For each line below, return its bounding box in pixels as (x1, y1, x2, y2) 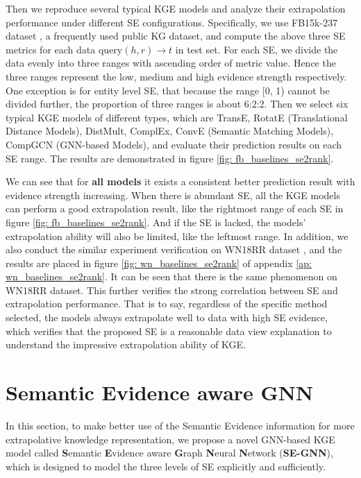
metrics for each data (6, 42, 96, 56)
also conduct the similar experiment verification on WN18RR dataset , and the (6, 242, 342, 257)
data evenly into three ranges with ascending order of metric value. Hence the (6, 56, 336, 70)
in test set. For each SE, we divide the (175, 42, 338, 56)
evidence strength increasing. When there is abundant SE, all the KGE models (6, 187, 340, 202)
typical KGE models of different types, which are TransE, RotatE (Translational (6, 110, 348, 124)
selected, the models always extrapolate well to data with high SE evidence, (6, 310, 328, 325)
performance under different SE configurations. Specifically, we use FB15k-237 (6, 15, 338, 29)
